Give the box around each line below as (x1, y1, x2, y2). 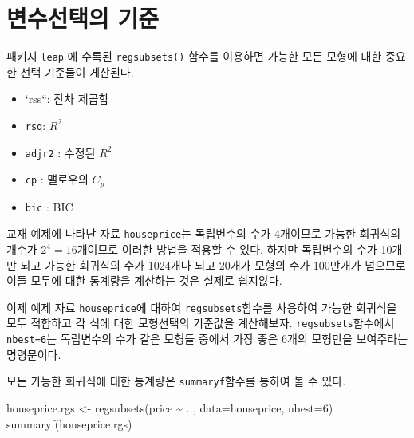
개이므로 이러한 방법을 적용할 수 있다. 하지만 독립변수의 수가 (77, 241, 377, 258)
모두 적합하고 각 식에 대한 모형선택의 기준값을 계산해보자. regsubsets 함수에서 (6, 314, 395, 331)
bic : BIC (25, 198, 73, 215)
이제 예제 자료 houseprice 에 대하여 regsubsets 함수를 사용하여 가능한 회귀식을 (6, 298, 397, 315)
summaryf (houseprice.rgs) (6, 415, 132, 432)
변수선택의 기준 (6, 2, 160, 34)
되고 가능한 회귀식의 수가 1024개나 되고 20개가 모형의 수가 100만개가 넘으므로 (20, 256, 406, 273)
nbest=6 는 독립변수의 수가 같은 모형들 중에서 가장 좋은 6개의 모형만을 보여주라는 (6, 330, 408, 347)
